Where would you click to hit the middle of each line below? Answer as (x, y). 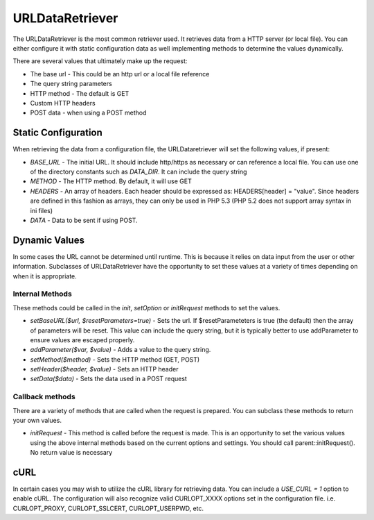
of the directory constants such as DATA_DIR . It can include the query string (139, 171)
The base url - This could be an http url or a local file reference (120, 74)
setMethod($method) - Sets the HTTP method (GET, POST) (115, 359)
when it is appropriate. (45, 276)
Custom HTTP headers (63, 103)
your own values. (37, 421)
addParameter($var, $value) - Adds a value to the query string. (121, 350)
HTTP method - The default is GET (80, 93)
